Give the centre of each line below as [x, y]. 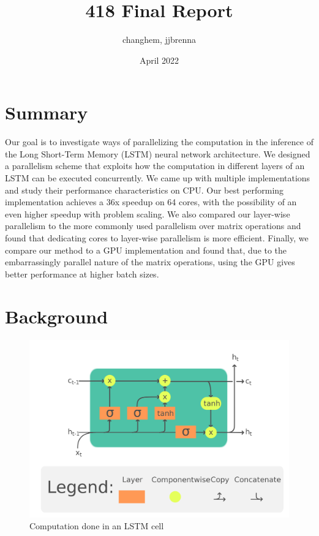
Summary [47, 112]
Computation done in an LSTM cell [97, 526]
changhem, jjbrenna [159, 40]
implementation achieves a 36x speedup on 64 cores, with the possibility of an [151, 202]
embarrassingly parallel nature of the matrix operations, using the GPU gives [150, 262]
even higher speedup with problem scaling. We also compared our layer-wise [148, 213]
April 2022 [159, 60]
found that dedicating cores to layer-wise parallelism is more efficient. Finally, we [157, 238]
